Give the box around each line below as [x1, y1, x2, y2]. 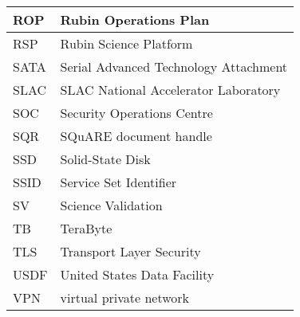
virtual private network [60, 288, 190, 307]
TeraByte [60, 219, 112, 237]
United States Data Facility [60, 265, 215, 284]
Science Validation [60, 196, 163, 214]
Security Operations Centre [60, 104, 213, 122]
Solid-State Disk [60, 150, 151, 168]
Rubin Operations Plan [60, 10, 210, 29]
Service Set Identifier [60, 173, 177, 191]
